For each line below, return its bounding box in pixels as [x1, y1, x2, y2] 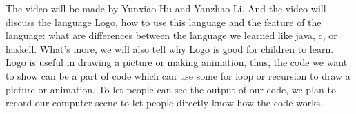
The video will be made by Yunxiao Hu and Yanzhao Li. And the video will [6, 1, 326, 15]
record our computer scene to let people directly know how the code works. [6, 95, 324, 110]
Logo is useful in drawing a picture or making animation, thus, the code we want [6, 55, 348, 69]
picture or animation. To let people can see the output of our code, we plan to [6, 82, 336, 96]
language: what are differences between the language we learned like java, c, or [6, 28, 337, 43]
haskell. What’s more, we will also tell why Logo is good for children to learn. [6, 41, 334, 56]
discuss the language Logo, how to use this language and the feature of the [6, 14, 322, 29]
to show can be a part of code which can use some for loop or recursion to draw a [6, 68, 350, 82]
